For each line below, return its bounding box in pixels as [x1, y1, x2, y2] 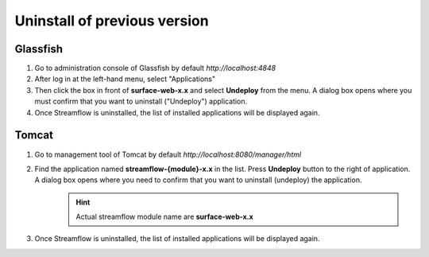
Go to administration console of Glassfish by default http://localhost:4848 [34, 64, 276, 73]
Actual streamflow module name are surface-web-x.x [75, 212, 253, 222]
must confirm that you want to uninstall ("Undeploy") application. [34, 96, 248, 107]
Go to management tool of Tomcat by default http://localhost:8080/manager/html [34, 150, 302, 159]
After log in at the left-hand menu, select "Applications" [34, 74, 216, 84]
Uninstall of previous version [14, 12, 210, 29]
